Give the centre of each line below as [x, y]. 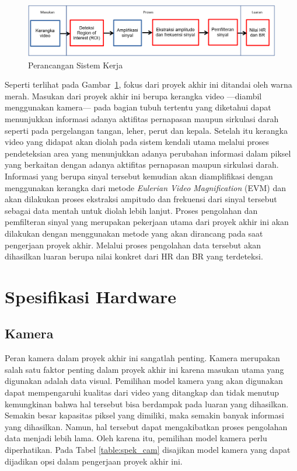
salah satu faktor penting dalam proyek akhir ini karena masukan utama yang [144, 369]
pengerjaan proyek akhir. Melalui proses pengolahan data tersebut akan [133, 245]
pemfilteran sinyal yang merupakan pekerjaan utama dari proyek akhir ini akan [147, 222]
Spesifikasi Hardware [91, 296]
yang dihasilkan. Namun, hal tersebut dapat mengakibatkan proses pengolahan [146, 426]
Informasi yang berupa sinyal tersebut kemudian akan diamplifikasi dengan [139, 176]
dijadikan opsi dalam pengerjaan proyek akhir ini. [94, 461]
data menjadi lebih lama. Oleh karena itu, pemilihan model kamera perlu [136, 438]
